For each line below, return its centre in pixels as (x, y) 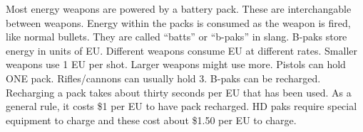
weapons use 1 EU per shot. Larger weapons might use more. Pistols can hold (176, 64)
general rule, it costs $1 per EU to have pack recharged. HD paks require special (181, 106)
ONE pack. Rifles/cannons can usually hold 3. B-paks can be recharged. (163, 78)
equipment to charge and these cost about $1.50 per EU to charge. (151, 120)
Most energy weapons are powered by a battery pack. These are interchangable (179, 9)
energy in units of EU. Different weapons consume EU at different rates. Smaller (182, 50)
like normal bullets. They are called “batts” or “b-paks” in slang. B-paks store (177, 37)
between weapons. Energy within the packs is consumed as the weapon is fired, (178, 22)
